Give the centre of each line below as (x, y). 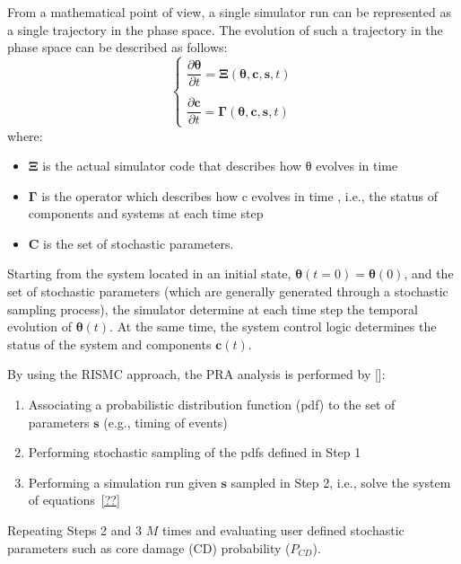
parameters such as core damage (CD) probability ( (149, 547)
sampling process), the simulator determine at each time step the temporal (213, 308)
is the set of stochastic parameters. (139, 243)
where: (25, 135)
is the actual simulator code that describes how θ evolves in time (220, 166)
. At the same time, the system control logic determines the (273, 326)
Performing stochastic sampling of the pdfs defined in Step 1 (195, 452)
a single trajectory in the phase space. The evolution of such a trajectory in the (225, 29)
